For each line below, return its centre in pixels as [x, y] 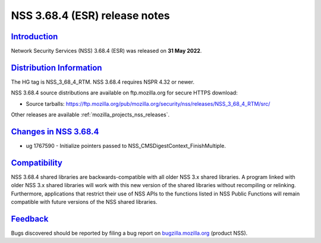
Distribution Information [56, 67]
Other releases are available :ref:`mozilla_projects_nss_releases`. [90, 115]
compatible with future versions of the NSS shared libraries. [84, 202]
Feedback [30, 219]
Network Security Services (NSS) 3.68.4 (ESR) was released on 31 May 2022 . [106, 51]
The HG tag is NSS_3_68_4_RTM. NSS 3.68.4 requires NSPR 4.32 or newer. [103, 82]
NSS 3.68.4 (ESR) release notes [90, 15]
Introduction [34, 37]
